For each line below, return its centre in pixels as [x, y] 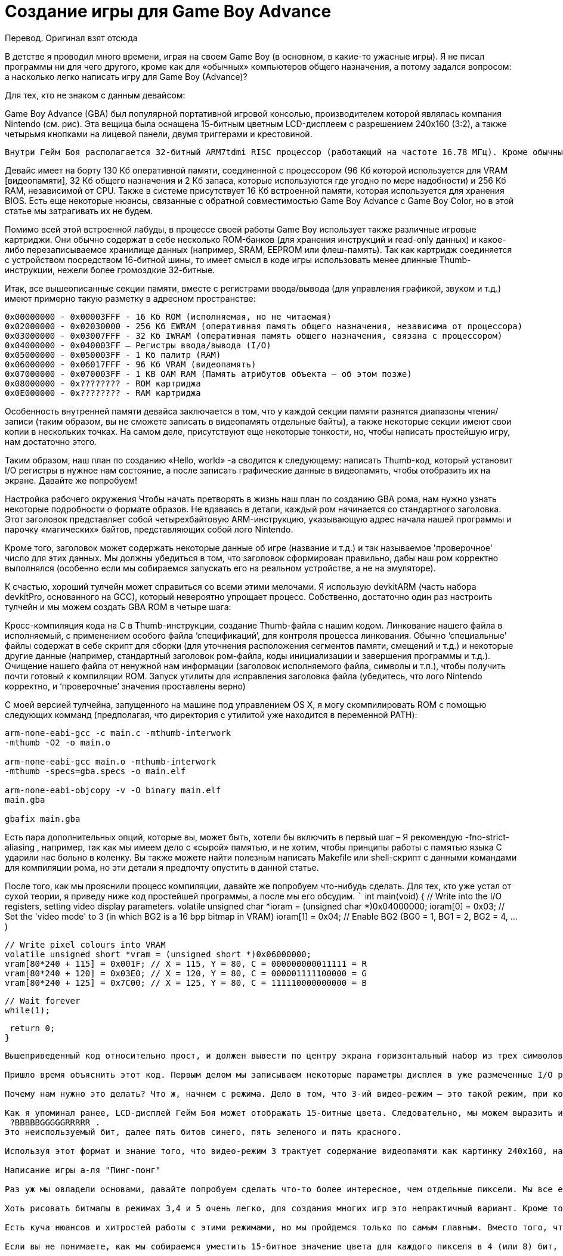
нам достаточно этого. [51, 441]
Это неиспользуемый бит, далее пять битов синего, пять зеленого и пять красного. [203, 1132]
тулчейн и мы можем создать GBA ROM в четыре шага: [118, 607]
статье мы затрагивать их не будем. [79, 211]
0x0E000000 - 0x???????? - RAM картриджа [103, 393]
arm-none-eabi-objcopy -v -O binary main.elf [113, 790]
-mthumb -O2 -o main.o [58, 742]
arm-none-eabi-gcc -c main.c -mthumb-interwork [118, 733]
